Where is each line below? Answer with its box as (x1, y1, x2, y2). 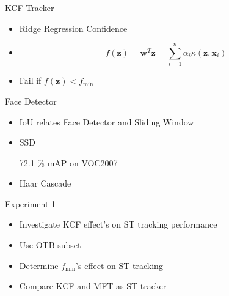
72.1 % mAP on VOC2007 (19, 156, 118, 169)
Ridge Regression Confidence (19, 21, 128, 34)
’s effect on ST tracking (76, 259, 163, 272)
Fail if (19, 74, 42, 87)
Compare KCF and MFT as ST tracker (19, 279, 167, 292)
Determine (19, 259, 59, 272)
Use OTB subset (19, 239, 81, 251)
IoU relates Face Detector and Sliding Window (19, 115, 194, 128)
